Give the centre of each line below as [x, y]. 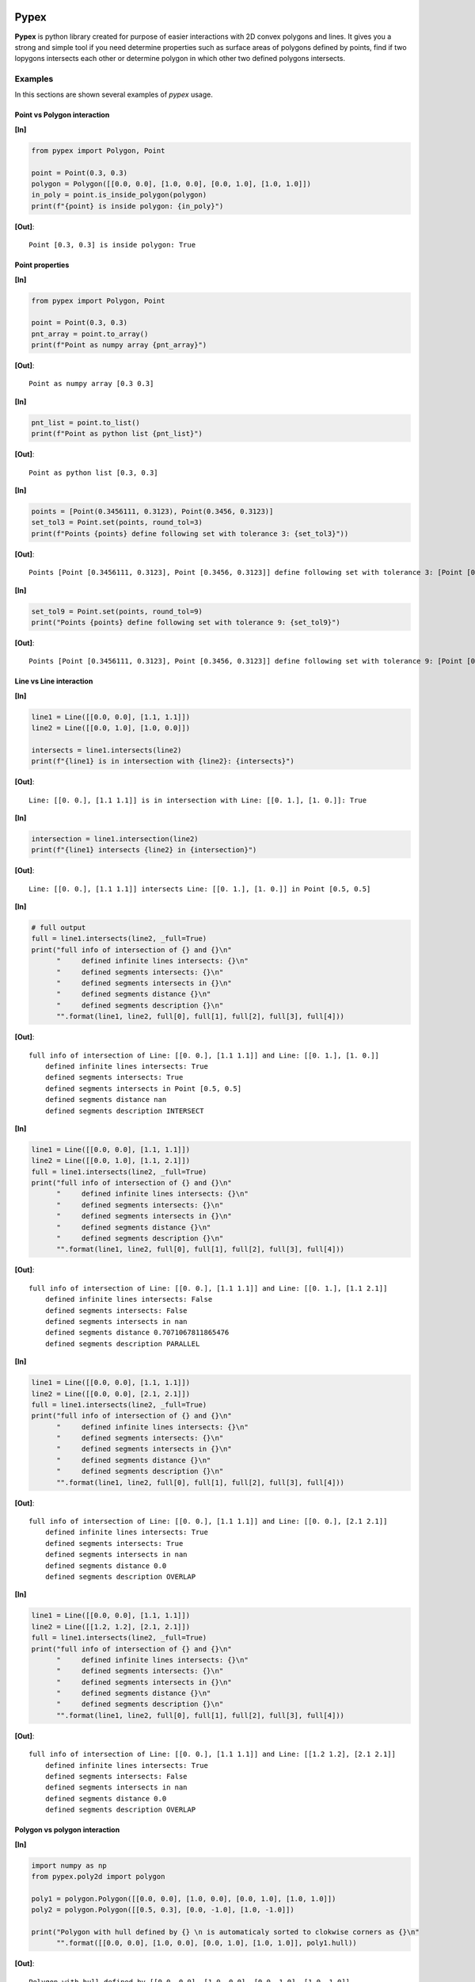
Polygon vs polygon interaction [67, 1830]
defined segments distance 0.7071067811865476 [137, 1333]
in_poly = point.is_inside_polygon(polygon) [119, 195]
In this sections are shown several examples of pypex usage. [114, 94]
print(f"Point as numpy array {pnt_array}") [119, 345]
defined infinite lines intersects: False [129, 1299]
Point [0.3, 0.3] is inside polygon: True [112, 245]
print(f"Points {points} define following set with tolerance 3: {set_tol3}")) [190, 534]
